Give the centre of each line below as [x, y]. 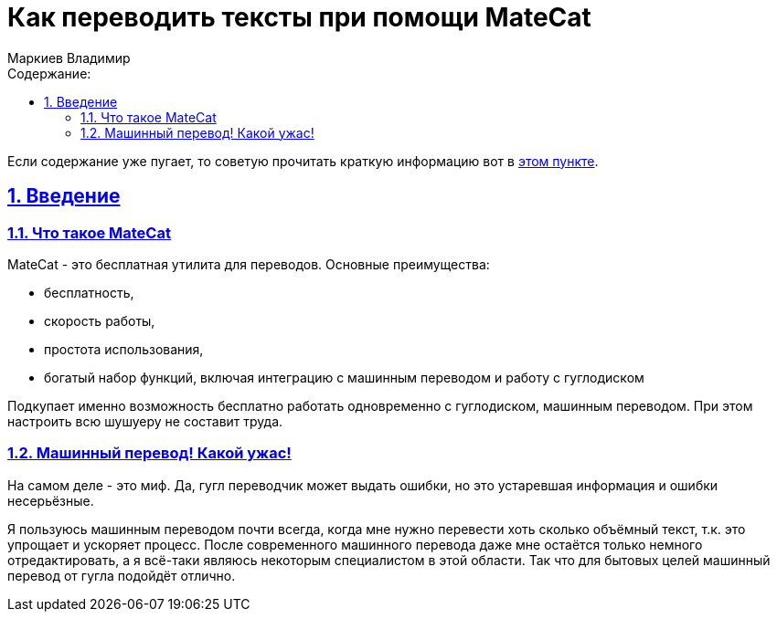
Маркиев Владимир [69, 58]
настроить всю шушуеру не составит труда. [145, 421]
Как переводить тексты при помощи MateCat [299, 17]
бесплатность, [89, 292]
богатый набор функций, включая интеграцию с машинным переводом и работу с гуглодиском [344, 377]
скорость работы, [100, 320]
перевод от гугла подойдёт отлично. [122, 575]
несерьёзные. [51, 500]
